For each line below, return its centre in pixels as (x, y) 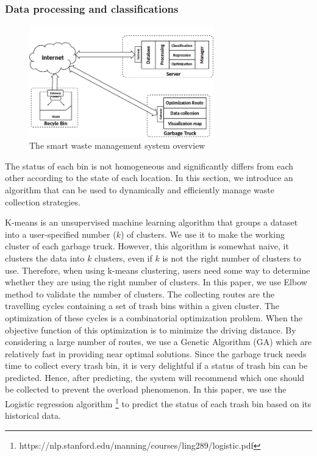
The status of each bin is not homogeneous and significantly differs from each (149, 166)
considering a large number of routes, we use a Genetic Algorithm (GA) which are (158, 342)
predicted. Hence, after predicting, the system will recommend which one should (155, 377)
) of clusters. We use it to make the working (202, 234)
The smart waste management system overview (117, 145)
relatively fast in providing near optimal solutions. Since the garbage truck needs (156, 353)
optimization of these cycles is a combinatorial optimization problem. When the (154, 317)
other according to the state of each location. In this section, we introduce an (149, 178)
